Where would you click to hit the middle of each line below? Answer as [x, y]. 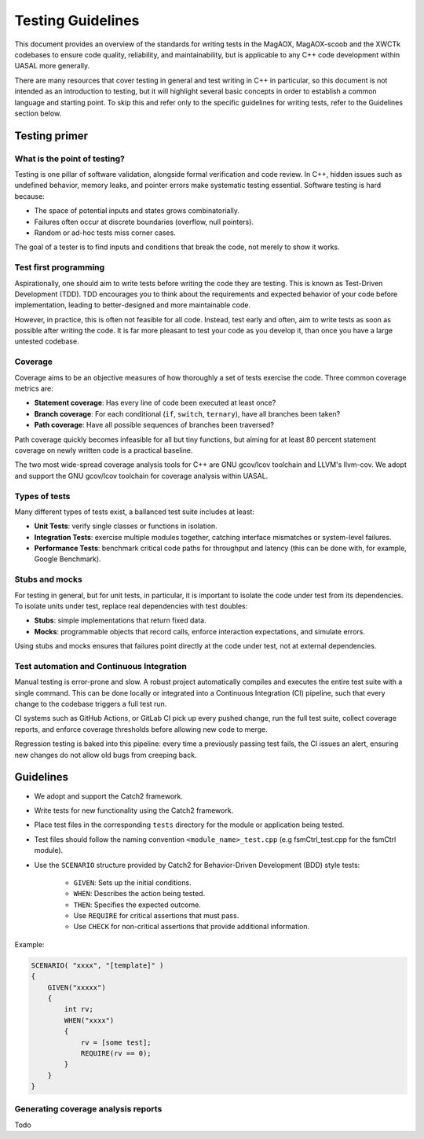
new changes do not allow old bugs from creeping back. [106, 755]
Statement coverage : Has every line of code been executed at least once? [155, 403]
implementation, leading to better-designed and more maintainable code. [133, 305]
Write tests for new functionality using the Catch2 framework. [134, 810]
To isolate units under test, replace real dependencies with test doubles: [131, 606]
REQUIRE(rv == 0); [116, 1053]
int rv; [79, 1009]
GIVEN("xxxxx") [77, 987]
